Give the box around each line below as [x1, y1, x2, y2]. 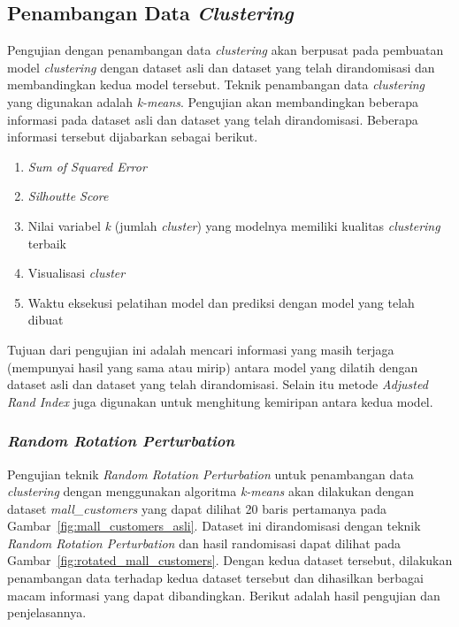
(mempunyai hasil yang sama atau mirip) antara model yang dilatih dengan [7, 357, 418, 376]
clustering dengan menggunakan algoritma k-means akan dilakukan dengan [7, 482, 414, 501]
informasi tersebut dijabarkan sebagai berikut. [7, 127, 258, 146]
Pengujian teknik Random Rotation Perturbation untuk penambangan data [7, 464, 414, 483]
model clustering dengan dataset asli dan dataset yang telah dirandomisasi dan [7, 57, 435, 76]
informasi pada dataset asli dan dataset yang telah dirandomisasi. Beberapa [7, 110, 418, 128]
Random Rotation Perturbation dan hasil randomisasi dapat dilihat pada [7, 533, 401, 552]
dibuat [27, 310, 64, 329]
